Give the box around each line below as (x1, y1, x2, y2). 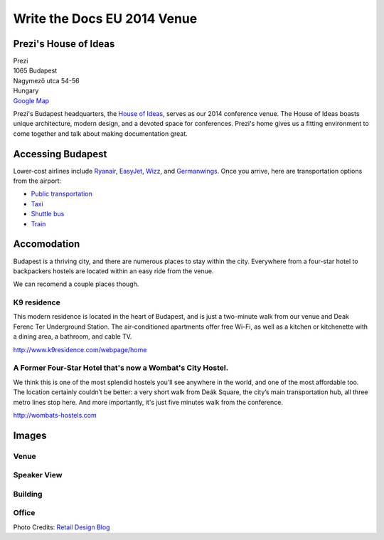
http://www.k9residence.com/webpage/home (13, 345, 147, 354)
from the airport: (13, 176, 62, 185)
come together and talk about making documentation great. (13, 129, 188, 138)
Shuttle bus (31, 210, 65, 218)
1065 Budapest (13, 66, 58, 75)
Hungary (13, 86, 39, 95)
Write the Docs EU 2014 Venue (13, 11, 198, 26)
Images (13, 429, 47, 441)
